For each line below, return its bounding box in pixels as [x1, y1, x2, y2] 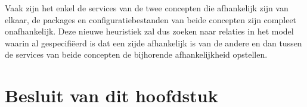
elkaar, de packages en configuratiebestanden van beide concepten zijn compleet [5, 13, 297, 26]
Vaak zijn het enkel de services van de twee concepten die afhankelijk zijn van [5, 2, 289, 14]
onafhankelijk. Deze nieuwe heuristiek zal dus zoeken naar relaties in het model [5, 25, 294, 37]
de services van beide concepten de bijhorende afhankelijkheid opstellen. [5, 48, 268, 61]
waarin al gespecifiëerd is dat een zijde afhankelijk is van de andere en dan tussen [5, 36, 302, 49]
